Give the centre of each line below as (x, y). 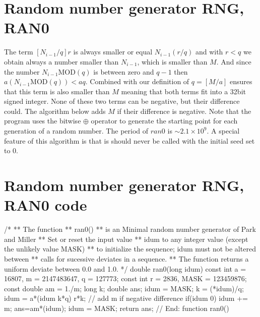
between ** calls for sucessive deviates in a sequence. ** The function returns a (126, 258)
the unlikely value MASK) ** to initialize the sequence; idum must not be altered (130, 249)
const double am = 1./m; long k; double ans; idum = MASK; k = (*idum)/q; (124, 288)
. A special (223, 131)
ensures (241, 81)
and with (209, 52)
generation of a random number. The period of (76, 131)
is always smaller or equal (113, 52)
